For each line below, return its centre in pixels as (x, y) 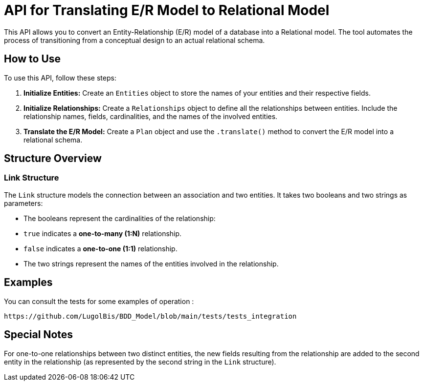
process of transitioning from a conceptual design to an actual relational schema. (134, 40)
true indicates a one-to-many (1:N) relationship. (103, 233)
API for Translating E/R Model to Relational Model (167, 10)
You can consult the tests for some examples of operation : (99, 301)
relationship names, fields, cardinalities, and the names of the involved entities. (151, 116)
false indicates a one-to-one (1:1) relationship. (100, 248)
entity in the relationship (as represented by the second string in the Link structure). (140, 362)
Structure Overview (53, 159)
